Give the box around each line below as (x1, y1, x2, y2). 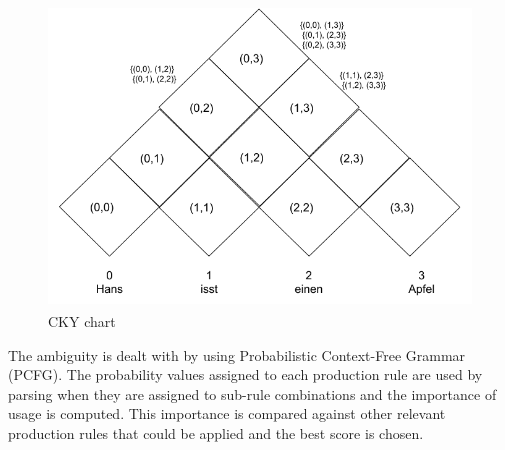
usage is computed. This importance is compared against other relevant (8, 403, 446, 424)
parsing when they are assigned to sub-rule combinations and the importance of (8, 383, 497, 404)
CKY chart (48, 310, 116, 331)
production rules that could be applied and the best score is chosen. (8, 422, 424, 443)
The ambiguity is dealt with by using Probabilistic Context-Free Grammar (8, 344, 466, 365)
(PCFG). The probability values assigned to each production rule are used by (8, 364, 483, 385)
